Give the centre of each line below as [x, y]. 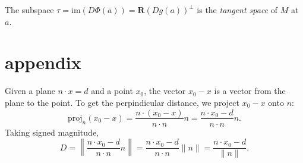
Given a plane [30, 91]
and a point [112, 91]
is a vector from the [250, 91]
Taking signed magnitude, [52, 132]
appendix [43, 62]
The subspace [29, 10]
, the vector [165, 91]
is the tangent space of [237, 10]
